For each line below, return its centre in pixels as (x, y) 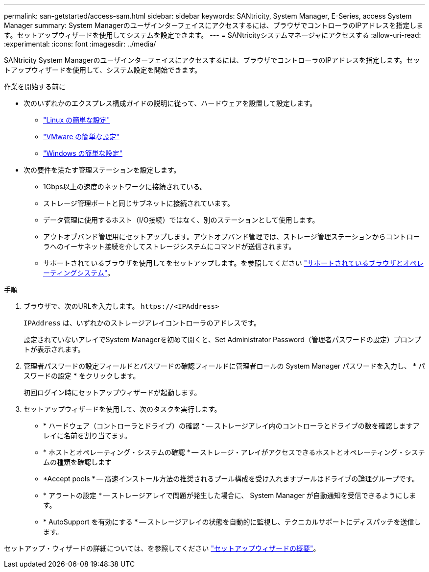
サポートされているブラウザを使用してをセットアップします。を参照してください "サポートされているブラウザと (223, 263)
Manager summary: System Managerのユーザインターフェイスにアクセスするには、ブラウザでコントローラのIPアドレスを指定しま (214, 25)
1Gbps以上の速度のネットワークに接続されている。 (125, 187)
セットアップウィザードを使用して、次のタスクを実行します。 (122, 409)
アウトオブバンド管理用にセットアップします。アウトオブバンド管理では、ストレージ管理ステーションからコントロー (232, 236)
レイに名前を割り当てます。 (87, 435)
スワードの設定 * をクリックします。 (82, 376)
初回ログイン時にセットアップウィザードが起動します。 (112, 392)
